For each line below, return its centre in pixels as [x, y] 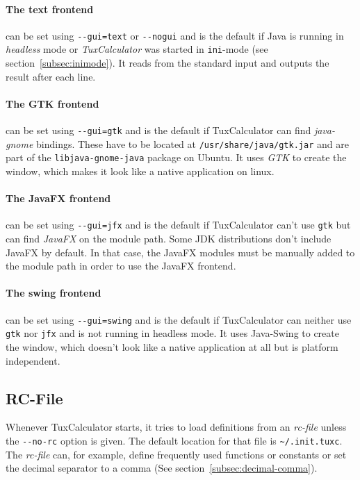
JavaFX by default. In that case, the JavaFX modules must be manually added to [180, 252]
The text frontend [50, 9]
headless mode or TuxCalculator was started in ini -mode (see [137, 49]
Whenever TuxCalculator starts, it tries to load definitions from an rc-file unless [176, 427]
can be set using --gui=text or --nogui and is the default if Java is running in [175, 35]
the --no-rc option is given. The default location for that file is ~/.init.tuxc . [174, 440]
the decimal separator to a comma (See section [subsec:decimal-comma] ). [162, 468]
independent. [33, 360]
